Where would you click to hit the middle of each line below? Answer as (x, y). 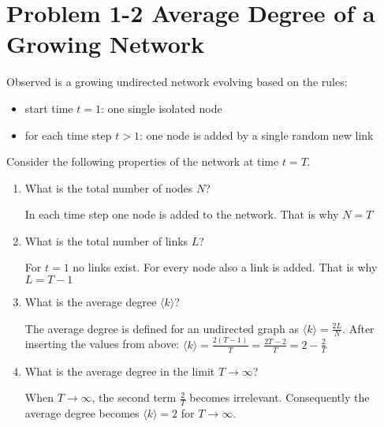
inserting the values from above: (102, 344)
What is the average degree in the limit (120, 371)
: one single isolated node (161, 108)
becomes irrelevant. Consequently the (280, 397)
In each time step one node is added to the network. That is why (182, 214)
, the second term (134, 397)
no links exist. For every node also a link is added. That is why (225, 267)
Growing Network (106, 44)
